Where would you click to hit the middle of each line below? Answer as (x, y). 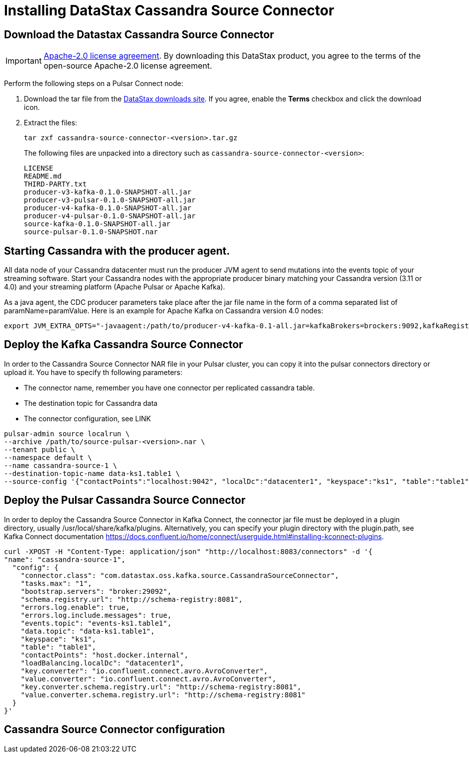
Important (24, 61)
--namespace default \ (48, 457)
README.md (43, 176)
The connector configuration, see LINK (87, 418)
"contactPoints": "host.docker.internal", (104, 655)
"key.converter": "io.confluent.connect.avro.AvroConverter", (144, 671)
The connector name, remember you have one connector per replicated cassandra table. (169, 387)
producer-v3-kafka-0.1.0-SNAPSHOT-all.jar (108, 192)
